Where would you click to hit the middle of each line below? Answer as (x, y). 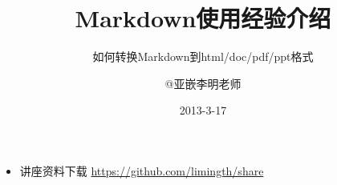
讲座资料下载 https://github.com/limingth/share (142, 170)
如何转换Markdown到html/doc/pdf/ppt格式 (203, 56)
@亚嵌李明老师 (203, 83)
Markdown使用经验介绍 (203, 18)
